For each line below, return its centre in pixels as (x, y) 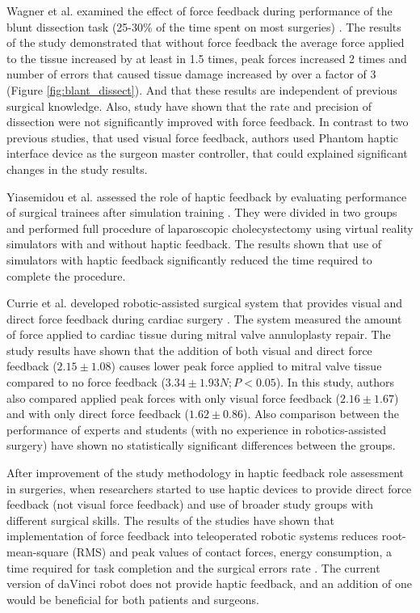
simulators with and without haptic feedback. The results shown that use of (194, 244)
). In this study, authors (335, 382)
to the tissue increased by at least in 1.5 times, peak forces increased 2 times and (207, 58)
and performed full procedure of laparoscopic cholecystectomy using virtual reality (210, 228)
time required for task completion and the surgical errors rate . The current (193, 567)
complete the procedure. (66, 275)
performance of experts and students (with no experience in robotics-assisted (197, 429)
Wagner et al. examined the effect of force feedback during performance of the (199, 11)
